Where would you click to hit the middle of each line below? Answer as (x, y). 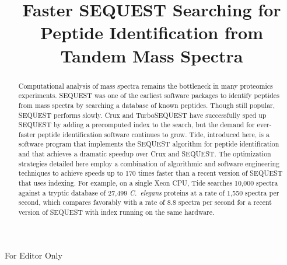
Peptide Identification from (152, 32)
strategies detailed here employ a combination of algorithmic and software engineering (149, 163)
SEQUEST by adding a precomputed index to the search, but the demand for (136, 125)
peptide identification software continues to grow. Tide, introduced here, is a (153, 134)
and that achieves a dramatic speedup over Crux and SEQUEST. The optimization (145, 154)
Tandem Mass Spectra (152, 55)
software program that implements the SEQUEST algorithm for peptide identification (149, 144)
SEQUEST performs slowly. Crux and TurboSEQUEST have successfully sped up (142, 115)
